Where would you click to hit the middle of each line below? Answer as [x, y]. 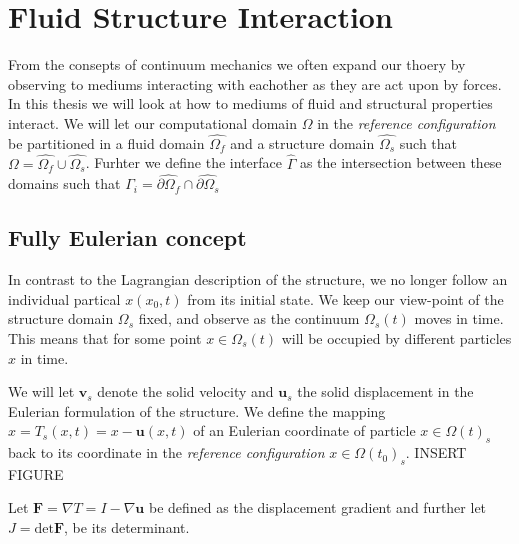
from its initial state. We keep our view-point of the [345, 298]
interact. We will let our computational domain [153, 122]
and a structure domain [302, 142]
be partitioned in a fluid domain [106, 142]
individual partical [64, 298]
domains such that [64, 183]
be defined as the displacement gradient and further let [317, 507]
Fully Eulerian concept [127, 237]
